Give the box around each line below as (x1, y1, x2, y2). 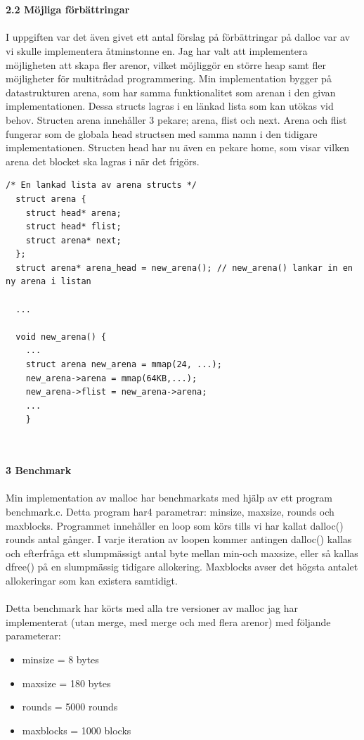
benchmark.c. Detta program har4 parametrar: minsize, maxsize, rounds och (6, 504, 334, 518)
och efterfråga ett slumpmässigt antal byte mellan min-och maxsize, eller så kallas (6, 545, 358, 560)
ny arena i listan (6, 276, 91, 287)
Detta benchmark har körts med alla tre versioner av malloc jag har (6, 601, 298, 615)
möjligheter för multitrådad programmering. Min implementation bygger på (6, 71, 332, 86)
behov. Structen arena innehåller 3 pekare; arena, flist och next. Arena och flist (6, 112, 347, 127)
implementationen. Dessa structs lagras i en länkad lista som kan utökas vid (6, 98, 334, 113)
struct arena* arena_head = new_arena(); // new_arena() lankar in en (15, 262, 353, 273)
